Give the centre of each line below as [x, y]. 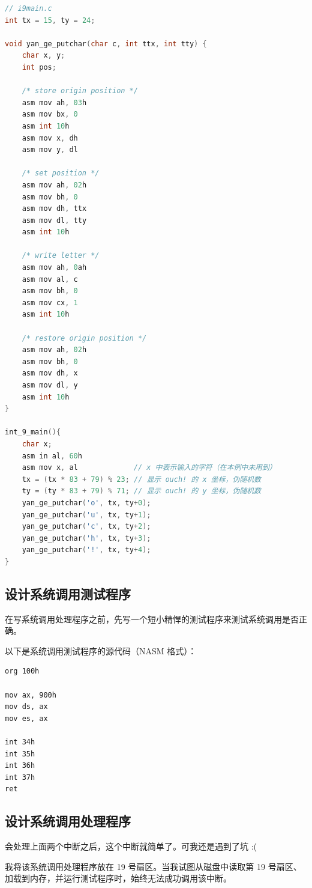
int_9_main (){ [33, 432]
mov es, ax [26, 718]
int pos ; [39, 67]
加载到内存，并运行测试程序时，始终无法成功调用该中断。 [118, 878]
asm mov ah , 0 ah [54, 268]
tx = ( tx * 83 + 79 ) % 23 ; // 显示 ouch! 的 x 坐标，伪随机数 [141, 479]
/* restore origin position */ [84, 338]
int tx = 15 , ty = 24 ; [50, 20]
